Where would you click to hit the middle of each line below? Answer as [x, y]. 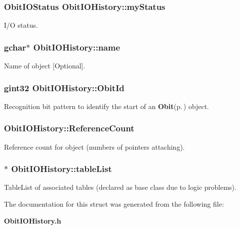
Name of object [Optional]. [45, 66]
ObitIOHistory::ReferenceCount [69, 128]
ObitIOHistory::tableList [62, 169]
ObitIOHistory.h [33, 220]
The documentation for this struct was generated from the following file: [114, 204]
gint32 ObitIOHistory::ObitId [64, 87]
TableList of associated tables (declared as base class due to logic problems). [120, 187]
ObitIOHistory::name [77, 47]
